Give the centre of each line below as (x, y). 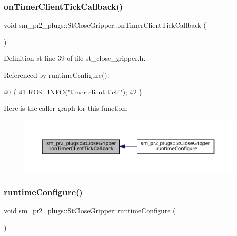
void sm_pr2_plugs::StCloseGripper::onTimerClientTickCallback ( (105, 25)
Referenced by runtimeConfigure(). (57, 75)
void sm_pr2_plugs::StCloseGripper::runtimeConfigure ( (90, 211)
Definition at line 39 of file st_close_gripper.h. (75, 58)
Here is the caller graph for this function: (66, 108)
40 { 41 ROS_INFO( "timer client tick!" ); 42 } (73, 91)
